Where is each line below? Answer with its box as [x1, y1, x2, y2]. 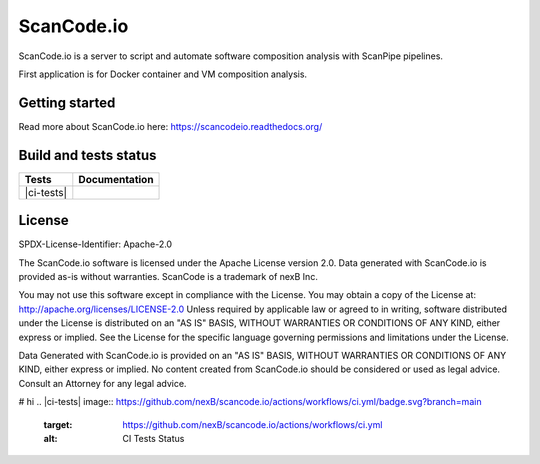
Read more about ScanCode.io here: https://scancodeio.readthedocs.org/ [18, 120, 323, 132]
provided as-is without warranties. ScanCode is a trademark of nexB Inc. [18, 271, 319, 283]
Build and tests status [18, 146, 157, 164]
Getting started [18, 94, 116, 111]
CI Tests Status [122, 432, 185, 444]
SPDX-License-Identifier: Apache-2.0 [18, 238, 173, 250]
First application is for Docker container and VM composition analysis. [18, 68, 308, 80]
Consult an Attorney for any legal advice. [18, 377, 187, 389]
